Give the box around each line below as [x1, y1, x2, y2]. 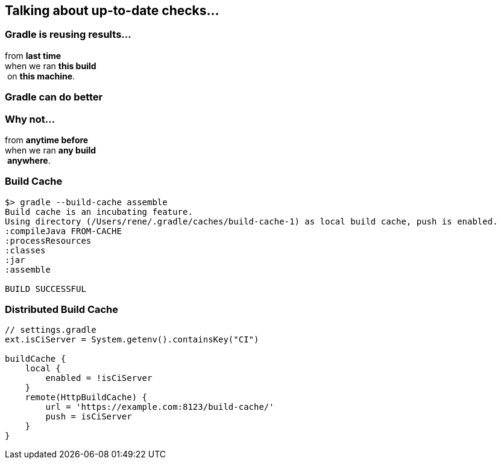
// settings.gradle [5, 325, 96, 335]
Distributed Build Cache [5, 303, 119, 316]
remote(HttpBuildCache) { [25, 392, 148, 403]
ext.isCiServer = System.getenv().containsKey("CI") [5, 335, 259, 345]
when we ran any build [5, 144, 96, 155]
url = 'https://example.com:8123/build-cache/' [45, 402, 274, 412]
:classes [5, 245, 46, 255]
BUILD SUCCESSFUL [5, 283, 86, 294]
